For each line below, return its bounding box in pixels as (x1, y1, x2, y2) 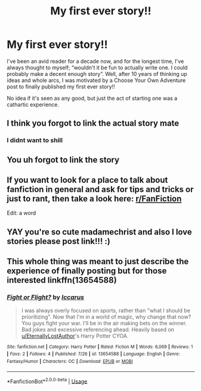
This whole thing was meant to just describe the (7, 256, 189, 267)
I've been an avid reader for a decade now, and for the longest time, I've (7, 57, 184, 65)
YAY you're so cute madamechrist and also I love (7, 227, 193, 237)
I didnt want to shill (7, 136, 63, 145)
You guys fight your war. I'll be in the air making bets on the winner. (21, 319, 187, 326)
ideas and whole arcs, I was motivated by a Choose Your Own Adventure (7, 77, 186, 84)
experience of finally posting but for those (7, 266, 167, 276)
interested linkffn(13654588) (7, 275, 117, 285)
